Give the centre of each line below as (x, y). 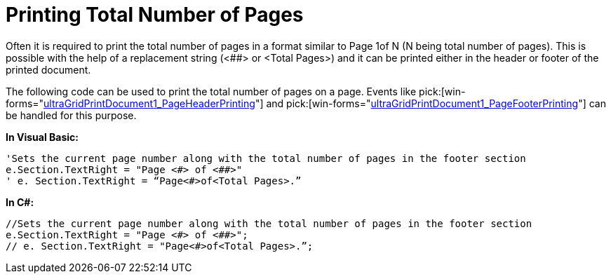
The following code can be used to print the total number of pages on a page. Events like (211, 91)
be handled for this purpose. (71, 115)
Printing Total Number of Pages (155, 15)
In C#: (20, 202)
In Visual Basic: (42, 137)
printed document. (48, 69)
